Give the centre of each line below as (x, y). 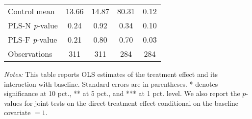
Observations (30, 54)
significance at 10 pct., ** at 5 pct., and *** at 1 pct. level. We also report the (122, 93)
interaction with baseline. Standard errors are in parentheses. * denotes (111, 83)
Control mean (31, 11)
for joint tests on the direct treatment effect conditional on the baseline (131, 103)
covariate (17, 112)
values (13, 103)
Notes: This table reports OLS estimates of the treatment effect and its (111, 74)
